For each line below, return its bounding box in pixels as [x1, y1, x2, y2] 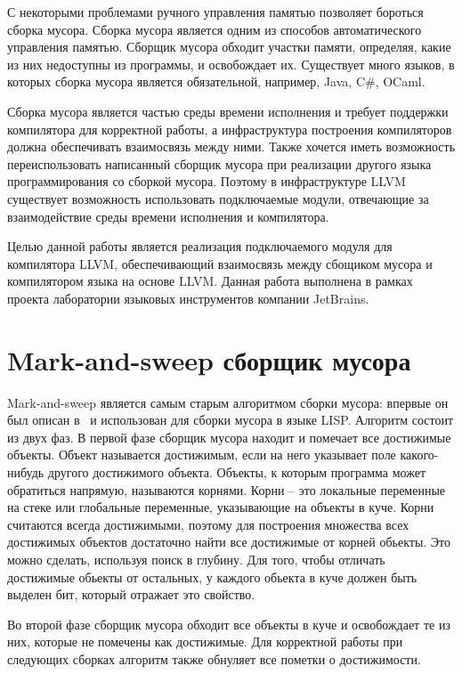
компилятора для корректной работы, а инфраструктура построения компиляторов [7, 119, 452, 138]
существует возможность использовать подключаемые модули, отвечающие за [7, 189, 429, 207]
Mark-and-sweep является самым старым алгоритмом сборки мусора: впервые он [7, 393, 449, 411]
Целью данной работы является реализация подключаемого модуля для [7, 237, 393, 256]
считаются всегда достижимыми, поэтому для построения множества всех [7, 515, 409, 533]
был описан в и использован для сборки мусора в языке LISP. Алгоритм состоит [7, 410, 454, 429]
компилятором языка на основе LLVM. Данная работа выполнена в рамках [7, 272, 413, 290]
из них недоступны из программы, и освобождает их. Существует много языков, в [7, 54, 455, 73]
